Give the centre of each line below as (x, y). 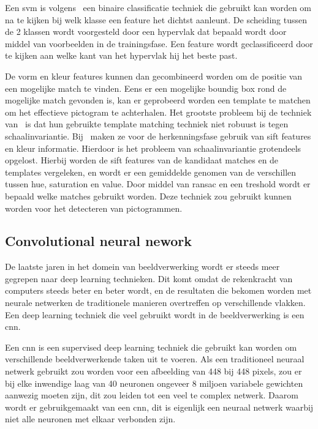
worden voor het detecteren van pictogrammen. (94, 208)
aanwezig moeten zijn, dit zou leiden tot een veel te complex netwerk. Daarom (152, 395)
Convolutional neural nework (98, 241)
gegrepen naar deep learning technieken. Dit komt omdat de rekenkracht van (149, 278)
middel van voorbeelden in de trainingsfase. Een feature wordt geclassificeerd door (159, 43)
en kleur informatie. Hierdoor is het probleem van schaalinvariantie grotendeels (153, 148)
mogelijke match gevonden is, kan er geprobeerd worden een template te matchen (158, 100)
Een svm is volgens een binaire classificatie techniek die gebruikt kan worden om (158, 7)
